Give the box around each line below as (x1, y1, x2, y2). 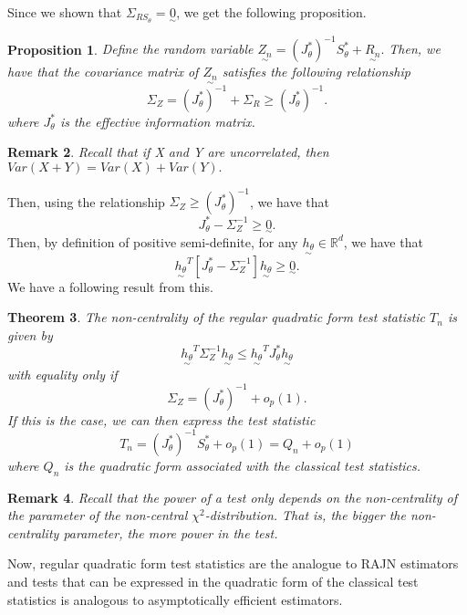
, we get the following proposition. (176, 3, 367, 21)
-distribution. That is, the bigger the (204, 506, 406, 525)
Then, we (389, 39, 441, 58)
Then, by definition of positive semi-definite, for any (7, 232, 298, 251)
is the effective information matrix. (60, 111, 255, 130)
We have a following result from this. (7, 276, 213, 296)
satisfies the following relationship (222, 62, 410, 81)
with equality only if (7, 364, 118, 383)
